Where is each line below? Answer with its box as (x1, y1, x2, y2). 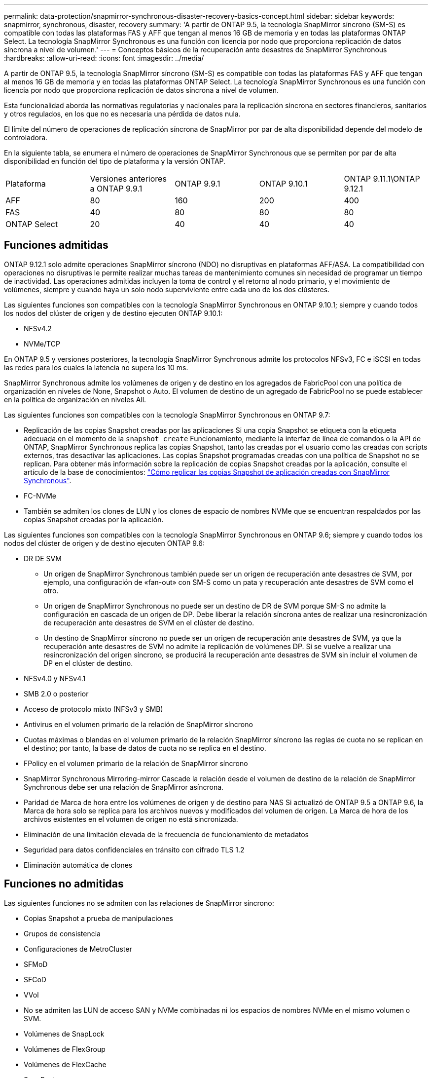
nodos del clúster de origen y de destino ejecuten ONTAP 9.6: (4, 539, 205, 547)
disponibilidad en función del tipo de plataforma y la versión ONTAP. (4, 157, 226, 165)
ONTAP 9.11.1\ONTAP (344, 174, 420, 184)
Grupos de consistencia (24, 929, 101, 938)
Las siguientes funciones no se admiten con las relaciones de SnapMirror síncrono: (4, 898, 274, 907)
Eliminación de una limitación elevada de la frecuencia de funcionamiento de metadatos (24, 830, 309, 839)
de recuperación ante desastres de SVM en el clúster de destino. (43, 618, 254, 627)
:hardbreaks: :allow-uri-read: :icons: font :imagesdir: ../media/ (4, 54, 204, 62)
